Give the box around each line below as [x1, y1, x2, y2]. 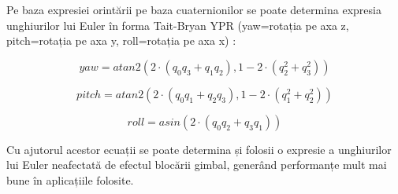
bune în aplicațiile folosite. [6, 171, 134, 188]
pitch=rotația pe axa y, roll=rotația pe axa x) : [6, 32, 236, 49]
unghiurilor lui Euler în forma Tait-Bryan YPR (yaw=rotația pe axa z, [6, 16, 349, 33]
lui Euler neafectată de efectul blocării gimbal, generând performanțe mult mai [6, 156, 387, 173]
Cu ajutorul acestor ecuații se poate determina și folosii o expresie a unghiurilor [6, 141, 392, 157]
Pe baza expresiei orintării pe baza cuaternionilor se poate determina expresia [6, 2, 381, 17]
